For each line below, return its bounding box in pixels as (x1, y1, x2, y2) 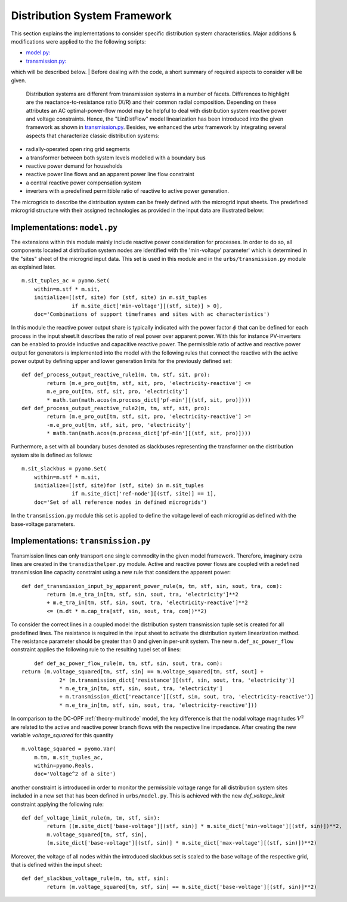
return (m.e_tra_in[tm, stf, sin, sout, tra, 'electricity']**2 (47, 591, 238, 598)
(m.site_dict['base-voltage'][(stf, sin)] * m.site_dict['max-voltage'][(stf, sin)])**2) (47, 839, 317, 846)
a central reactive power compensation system (26, 179, 141, 186)
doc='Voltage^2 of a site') (33, 771, 116, 777)
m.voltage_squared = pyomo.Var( (21, 746, 116, 752)
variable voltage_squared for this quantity (11, 731, 114, 738)
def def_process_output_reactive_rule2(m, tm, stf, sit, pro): (21, 405, 210, 411)
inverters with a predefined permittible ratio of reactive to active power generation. (26, 187, 230, 195)
